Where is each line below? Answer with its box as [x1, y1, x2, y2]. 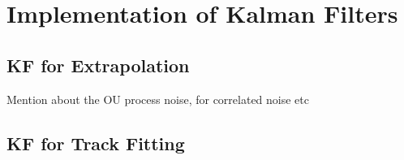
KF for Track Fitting [6, 130, 185, 155]
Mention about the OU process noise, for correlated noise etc [6, 90, 310, 107]
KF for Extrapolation [6, 52, 190, 77]
